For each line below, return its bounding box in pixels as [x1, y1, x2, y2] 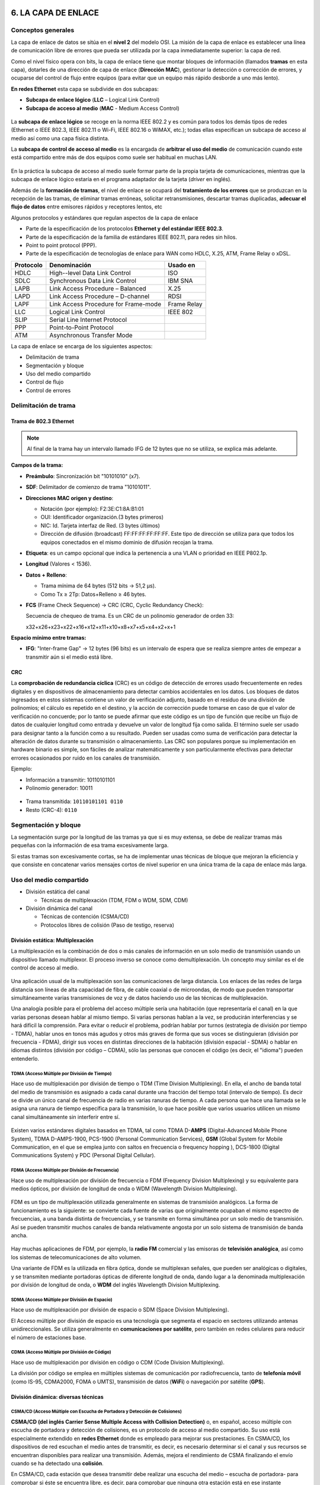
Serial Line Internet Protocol [49, 315, 127, 324]
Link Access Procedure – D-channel [49, 292, 150, 300]
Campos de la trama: [11, 462, 63, 469]
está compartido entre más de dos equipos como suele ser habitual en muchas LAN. [11, 154, 217, 161]
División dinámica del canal [25, 905, 93, 912]
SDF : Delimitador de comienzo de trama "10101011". [25, 484, 151, 491]
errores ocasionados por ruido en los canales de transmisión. [11, 754, 161, 762]
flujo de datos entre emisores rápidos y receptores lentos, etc [11, 203, 162, 210]
